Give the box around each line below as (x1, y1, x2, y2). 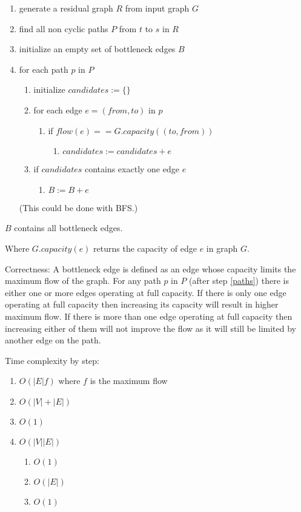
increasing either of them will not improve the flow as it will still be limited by (5, 322, 296, 334)
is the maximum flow (90, 374, 168, 387)
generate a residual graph (19, 2, 113, 14)
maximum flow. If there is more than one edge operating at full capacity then (5, 309, 293, 322)
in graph (206, 241, 238, 254)
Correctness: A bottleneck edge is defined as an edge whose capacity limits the (5, 262, 296, 275)
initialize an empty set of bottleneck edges (19, 42, 176, 55)
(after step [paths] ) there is (189, 274, 289, 287)
